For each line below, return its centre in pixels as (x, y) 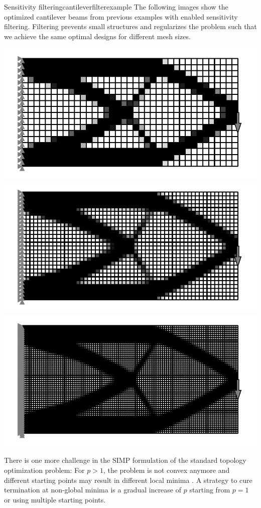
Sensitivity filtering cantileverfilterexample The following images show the (116, 7)
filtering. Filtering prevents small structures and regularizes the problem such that (130, 26)
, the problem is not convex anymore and (166, 470)
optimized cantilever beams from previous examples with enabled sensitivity (121, 16)
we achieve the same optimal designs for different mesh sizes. (97, 36)
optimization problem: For (44, 470)
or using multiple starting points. (55, 499)
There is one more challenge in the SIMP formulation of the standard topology (125, 460)
